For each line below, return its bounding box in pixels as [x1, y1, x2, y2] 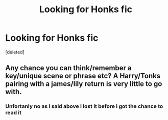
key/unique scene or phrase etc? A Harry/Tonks [5, 72, 161, 80]
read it [5, 109, 22, 116]
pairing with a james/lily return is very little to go [5, 80, 162, 88]
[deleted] [5, 49, 25, 55]
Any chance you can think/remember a [5, 64, 132, 72]
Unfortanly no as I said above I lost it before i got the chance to [5, 103, 163, 110]
